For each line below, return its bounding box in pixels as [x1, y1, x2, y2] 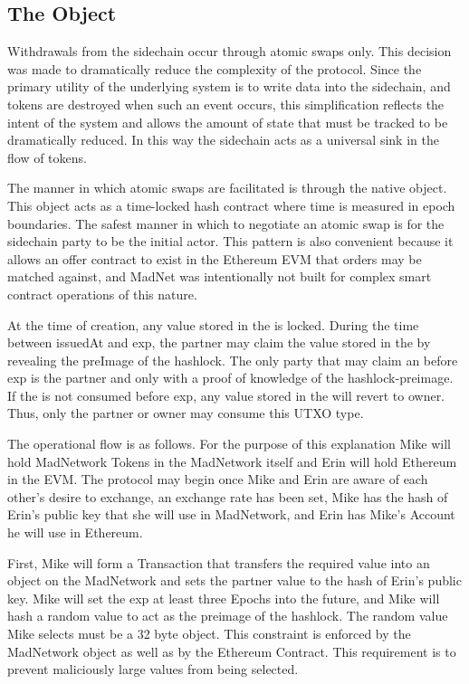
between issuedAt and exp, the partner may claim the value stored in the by [7, 333, 431, 352]
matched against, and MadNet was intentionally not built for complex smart [7, 267, 432, 286]
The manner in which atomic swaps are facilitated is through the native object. [7, 178, 447, 197]
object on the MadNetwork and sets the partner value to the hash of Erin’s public [7, 571, 462, 590]
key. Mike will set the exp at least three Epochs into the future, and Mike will [7, 588, 440, 607]
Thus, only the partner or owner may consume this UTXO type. [7, 404, 364, 423]
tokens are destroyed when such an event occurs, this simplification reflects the [7, 94, 445, 113]
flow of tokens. [7, 147, 87, 166]
